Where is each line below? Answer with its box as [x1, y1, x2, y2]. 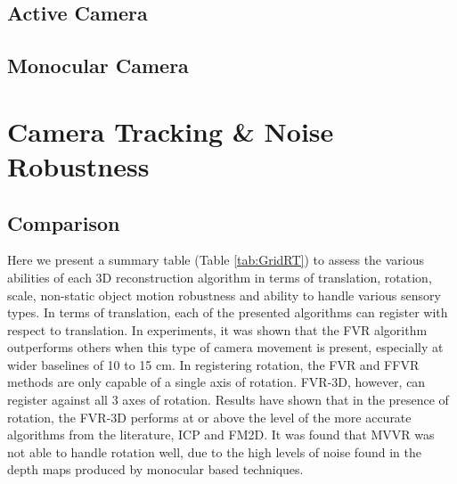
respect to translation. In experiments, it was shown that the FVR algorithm [7, 320, 428, 339]
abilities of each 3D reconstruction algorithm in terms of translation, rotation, [7, 267, 432, 286]
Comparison [7, 209, 120, 236]
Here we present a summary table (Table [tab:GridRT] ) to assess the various [7, 250, 425, 269]
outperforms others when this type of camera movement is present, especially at [7, 338, 444, 357]
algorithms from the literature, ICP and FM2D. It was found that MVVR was [7, 425, 435, 444]
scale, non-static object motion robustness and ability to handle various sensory [7, 285, 441, 304]
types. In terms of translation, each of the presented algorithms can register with [7, 303, 448, 322]
